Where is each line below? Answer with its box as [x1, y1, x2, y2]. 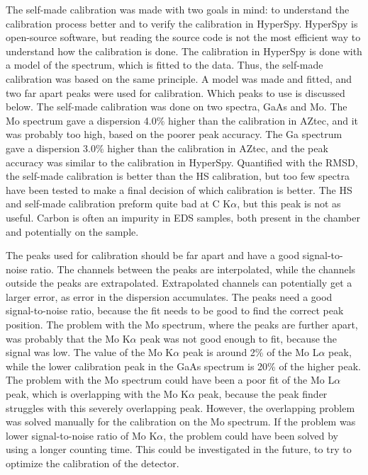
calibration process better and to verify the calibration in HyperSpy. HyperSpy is [6, 16, 358, 30]
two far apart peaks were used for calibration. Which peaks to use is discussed [6, 85, 345, 100]
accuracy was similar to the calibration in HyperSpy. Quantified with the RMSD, [6, 154, 358, 169]
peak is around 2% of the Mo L [182, 345, 319, 360]
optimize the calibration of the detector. [6, 456, 179, 470]
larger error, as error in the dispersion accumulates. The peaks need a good [6, 289, 333, 304]
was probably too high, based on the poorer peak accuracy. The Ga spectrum [6, 127, 342, 142]
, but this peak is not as [237, 196, 341, 211]
